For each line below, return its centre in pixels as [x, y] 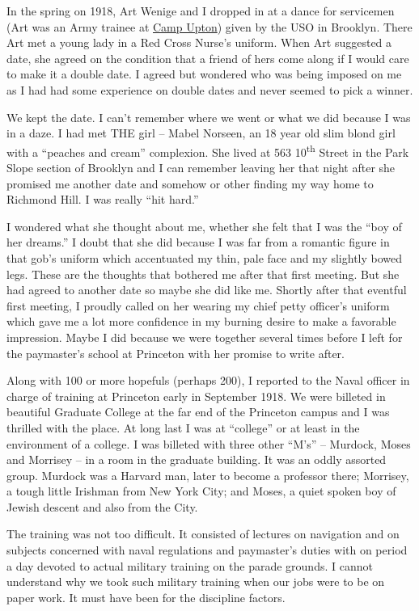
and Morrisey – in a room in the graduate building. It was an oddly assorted [197, 459]
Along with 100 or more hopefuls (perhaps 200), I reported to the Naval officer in [208, 380]
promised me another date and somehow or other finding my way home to [190, 183]
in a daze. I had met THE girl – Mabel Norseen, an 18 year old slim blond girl [201, 133]
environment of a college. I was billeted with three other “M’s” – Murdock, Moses [209, 443]
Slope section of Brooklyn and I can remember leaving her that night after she [201, 167]
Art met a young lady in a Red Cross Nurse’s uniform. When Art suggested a [199, 42]
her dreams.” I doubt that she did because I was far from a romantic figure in [198, 242]
